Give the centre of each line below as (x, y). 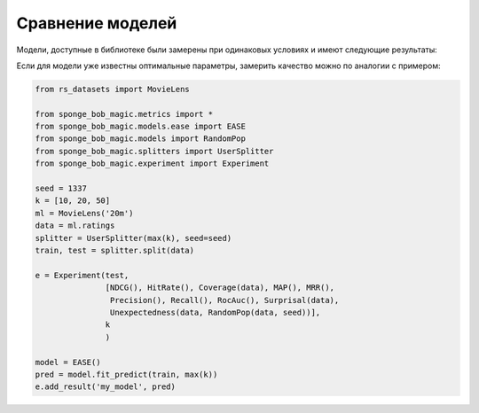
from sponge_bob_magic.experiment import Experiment (152, 164)
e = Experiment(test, (82, 275)
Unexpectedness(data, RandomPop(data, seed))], (215, 312)
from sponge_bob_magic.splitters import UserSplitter (154, 151)
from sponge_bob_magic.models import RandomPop (140, 139)
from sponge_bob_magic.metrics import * (124, 114)
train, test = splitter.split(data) (115, 250)
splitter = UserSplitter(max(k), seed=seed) (133, 238)
